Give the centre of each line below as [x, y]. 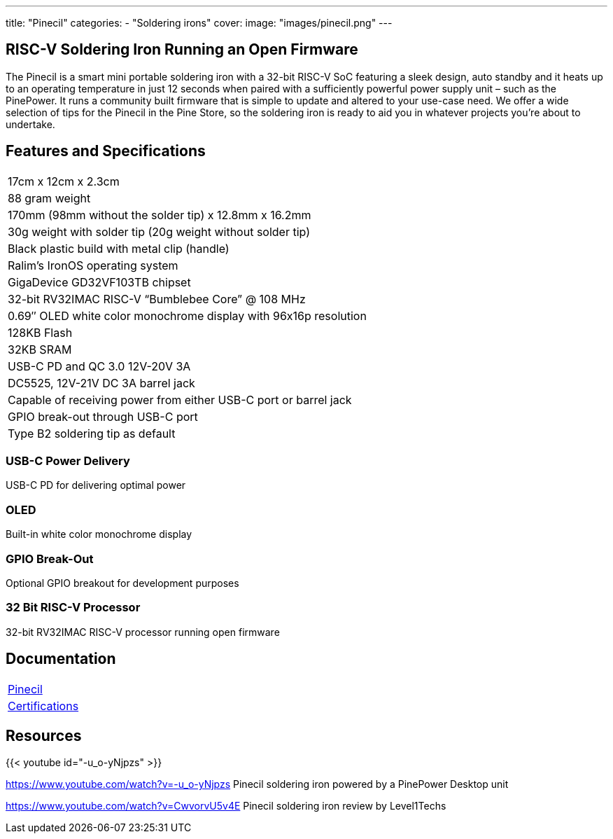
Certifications [43, 706]
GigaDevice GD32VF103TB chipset [99, 282]
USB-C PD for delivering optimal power [96, 485]
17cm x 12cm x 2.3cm [64, 181]
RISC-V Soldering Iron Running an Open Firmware [182, 50]
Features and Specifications [106, 151]
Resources [44, 735]
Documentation [61, 659]
